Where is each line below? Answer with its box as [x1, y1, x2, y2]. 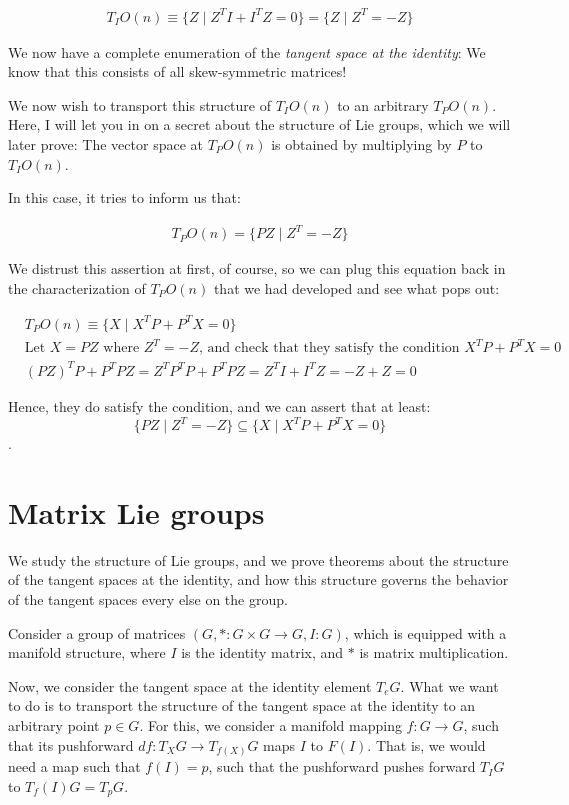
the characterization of [8, 277, 146, 298]
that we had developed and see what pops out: [213, 277, 500, 298]
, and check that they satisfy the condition [199, 341, 460, 356]
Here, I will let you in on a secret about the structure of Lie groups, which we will [8, 114, 511, 135]
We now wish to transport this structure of [8, 94, 271, 115]
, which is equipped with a [344, 622, 507, 643]
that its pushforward [8, 734, 134, 755]
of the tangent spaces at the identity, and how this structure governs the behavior [8, 569, 509, 590]
